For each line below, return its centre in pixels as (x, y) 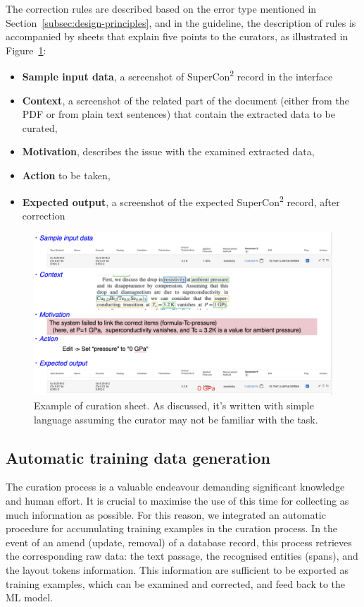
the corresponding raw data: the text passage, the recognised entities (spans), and (182, 556)
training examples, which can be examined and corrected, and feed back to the (176, 583)
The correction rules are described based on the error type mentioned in (161, 8)
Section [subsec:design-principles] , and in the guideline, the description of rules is (181, 22)
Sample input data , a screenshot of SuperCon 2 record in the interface (177, 76)
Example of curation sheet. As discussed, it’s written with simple (174, 405)
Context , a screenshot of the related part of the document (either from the (186, 100)
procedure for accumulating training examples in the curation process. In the (172, 528)
